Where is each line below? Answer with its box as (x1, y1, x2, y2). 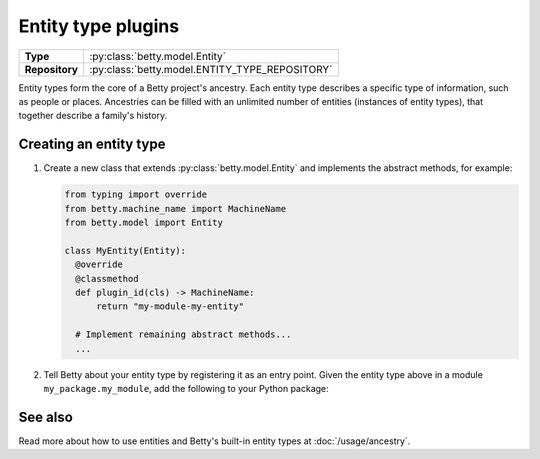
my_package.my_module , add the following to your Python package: (43, 382, 329, 394)
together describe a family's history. (18, 110, 168, 122)
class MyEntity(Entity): (64, 245, 187, 256)
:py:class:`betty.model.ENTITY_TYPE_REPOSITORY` (89, 62, 333, 76)
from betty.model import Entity (64, 217, 224, 228)
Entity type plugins (18, 15, 180, 37)
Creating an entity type (18, 136, 166, 153)
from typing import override (64, 189, 208, 200)
